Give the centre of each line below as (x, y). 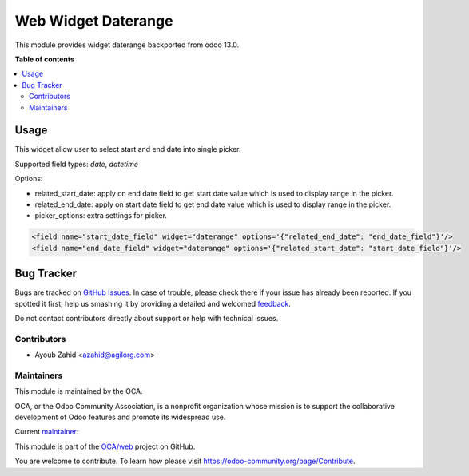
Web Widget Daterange (94, 21)
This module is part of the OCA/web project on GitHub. (105, 446)
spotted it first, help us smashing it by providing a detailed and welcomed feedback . (153, 303)
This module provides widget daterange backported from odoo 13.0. (127, 45)
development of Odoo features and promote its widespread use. (120, 417)
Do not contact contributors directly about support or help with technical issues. (147, 319)
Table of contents (45, 59)
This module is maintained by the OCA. (79, 391)
